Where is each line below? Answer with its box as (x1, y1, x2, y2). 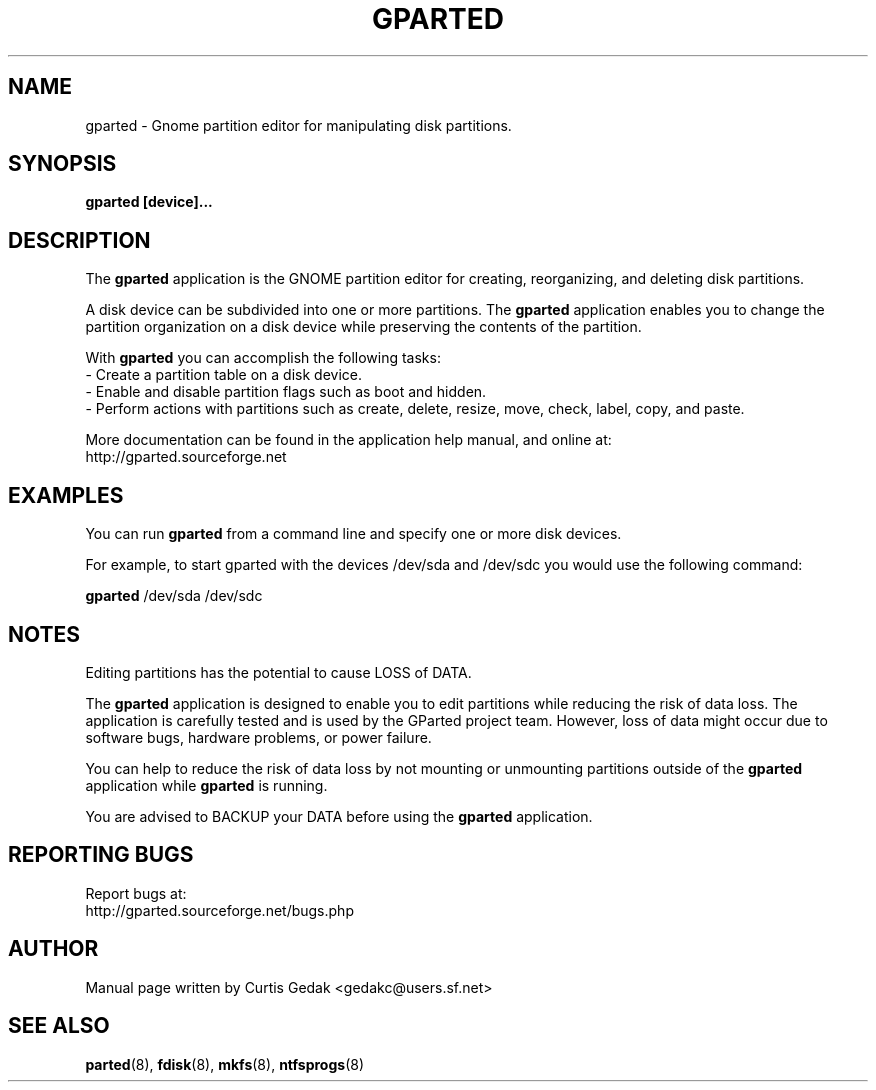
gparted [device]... (85, 193, 213, 211)
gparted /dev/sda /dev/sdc (85, 587, 263, 605)
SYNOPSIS (8, 151, 117, 177)
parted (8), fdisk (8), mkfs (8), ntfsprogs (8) (85, 1055, 365, 1073)
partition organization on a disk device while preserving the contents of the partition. (85, 318, 642, 336)
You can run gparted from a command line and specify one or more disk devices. (85, 525, 622, 543)
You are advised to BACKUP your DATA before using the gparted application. (85, 807, 593, 825)
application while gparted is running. (85, 776, 328, 794)
